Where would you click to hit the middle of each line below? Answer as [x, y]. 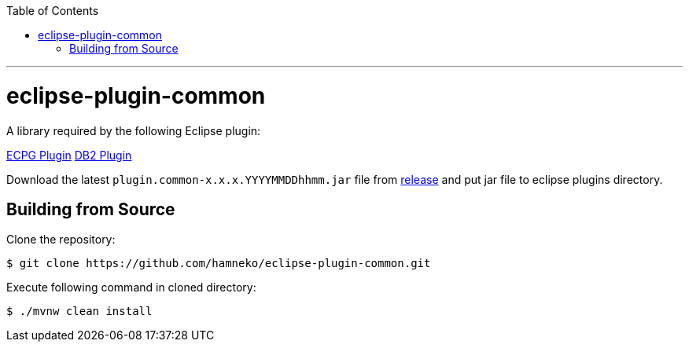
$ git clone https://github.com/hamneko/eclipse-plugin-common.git [219, 264]
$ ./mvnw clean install [79, 311]
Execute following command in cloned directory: [131, 288]
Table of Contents [53, 11]
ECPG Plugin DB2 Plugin [69, 155]
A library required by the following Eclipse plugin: [134, 130]
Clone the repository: [61, 240]
